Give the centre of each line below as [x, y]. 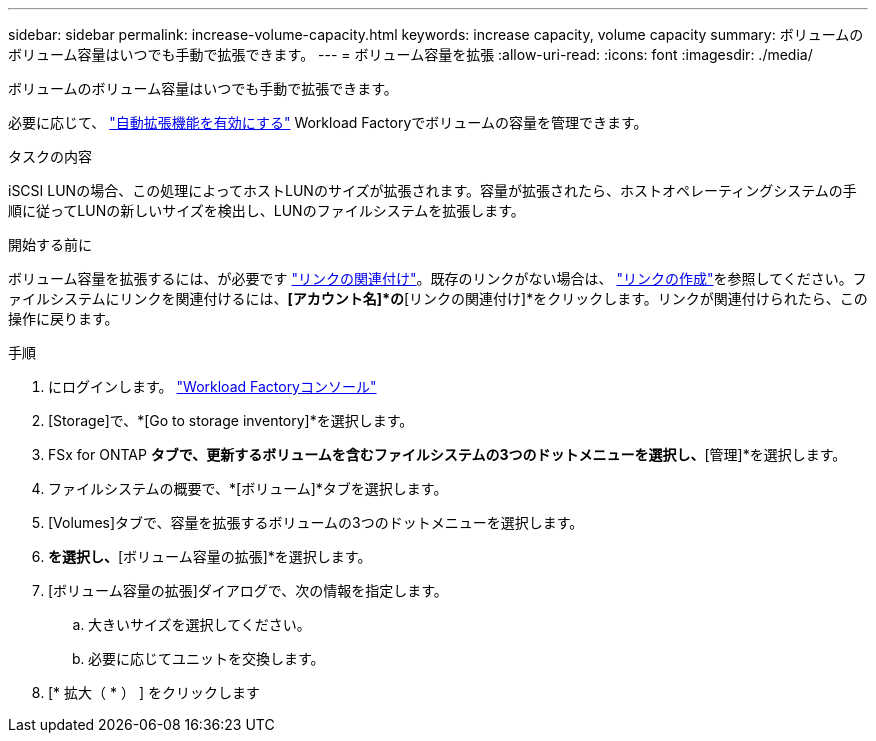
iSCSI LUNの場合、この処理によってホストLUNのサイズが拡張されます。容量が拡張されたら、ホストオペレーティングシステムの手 [432, 190]
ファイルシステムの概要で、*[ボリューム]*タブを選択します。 [248, 488]
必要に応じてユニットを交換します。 [206, 658]
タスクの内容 [50, 156]
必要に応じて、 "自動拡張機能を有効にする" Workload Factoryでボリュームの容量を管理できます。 [328, 122]
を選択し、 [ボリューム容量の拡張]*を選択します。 [210, 556]
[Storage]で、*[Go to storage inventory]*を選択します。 [231, 420]
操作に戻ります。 [63, 318]
